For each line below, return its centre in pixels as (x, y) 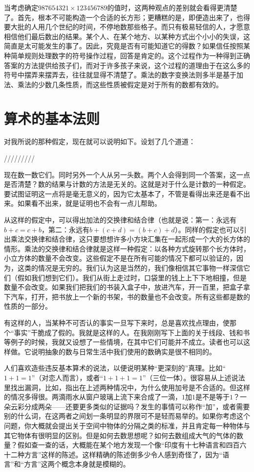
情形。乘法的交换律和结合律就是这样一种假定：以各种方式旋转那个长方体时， (127, 248)
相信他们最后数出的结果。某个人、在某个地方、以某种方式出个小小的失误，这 (127, 36)
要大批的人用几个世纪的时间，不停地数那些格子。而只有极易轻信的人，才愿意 (127, 27)
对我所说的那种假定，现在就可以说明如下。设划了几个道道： (100, 141)
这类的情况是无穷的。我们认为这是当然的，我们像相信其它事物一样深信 (130, 268)
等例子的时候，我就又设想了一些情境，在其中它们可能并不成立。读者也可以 (124, 342)
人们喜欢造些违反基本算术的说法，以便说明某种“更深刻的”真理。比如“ (115, 368)
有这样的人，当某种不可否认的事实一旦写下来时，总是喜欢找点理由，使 (117, 322)
